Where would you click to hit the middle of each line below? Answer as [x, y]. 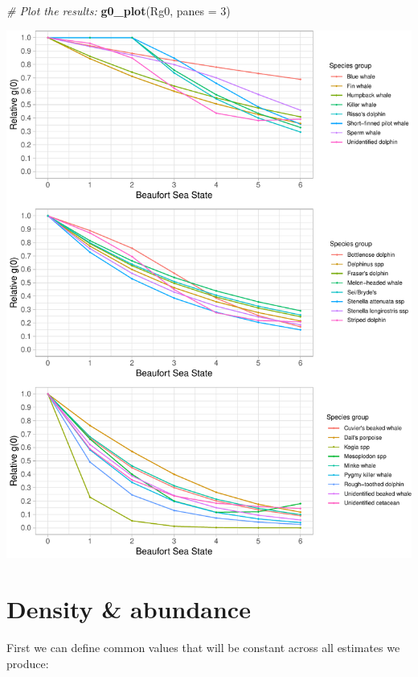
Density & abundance [129, 609]
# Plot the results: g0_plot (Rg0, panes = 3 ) [119, 10]
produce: [28, 663]
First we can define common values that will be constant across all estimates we [203, 648]
